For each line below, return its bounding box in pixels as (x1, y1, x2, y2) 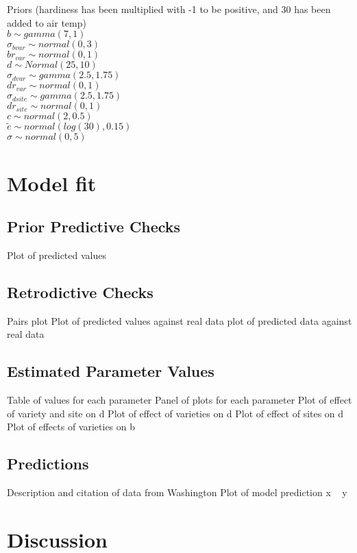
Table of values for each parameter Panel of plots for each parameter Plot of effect (7, 393, 352, 407)
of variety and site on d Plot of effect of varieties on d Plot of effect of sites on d (7, 406, 344, 420)
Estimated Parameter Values (7, 360, 214, 382)
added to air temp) (7, 15, 86, 29)
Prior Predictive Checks (7, 216, 181, 237)
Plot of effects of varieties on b (7, 419, 136, 434)
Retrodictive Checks (7, 281, 153, 302)
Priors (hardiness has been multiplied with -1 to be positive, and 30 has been (7, 2, 331, 16)
